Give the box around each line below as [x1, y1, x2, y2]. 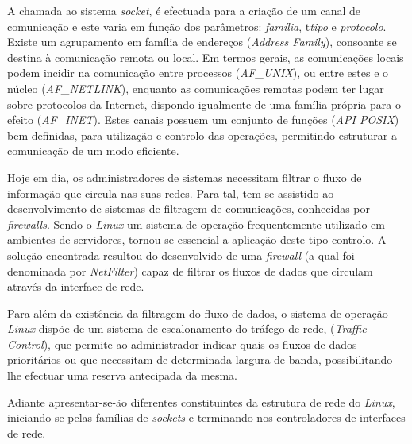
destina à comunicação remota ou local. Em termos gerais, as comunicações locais [7, 48, 404, 65]
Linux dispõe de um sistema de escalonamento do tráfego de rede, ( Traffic [7, 320, 367, 337]
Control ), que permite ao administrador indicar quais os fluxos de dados [7, 335, 357, 352]
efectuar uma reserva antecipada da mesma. [25, 367, 237, 384]
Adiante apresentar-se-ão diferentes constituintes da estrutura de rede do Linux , [7, 393, 395, 410]
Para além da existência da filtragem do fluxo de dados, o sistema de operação [7, 304, 388, 321]
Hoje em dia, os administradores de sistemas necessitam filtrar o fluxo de [7, 168, 362, 185]
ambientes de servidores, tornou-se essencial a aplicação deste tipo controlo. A [7, 231, 387, 248]
